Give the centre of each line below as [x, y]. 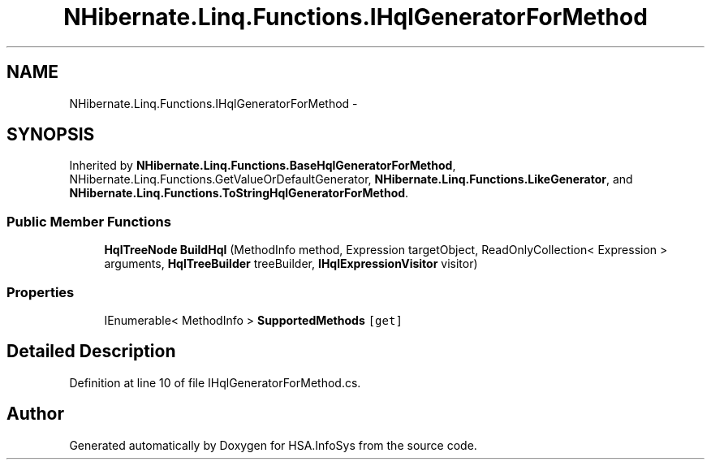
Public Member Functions [89, 221]
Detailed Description [91, 352]
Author [35, 414]
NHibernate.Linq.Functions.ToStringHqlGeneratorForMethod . [239, 193]
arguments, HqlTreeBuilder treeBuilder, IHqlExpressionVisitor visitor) [291, 264]
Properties [41, 292]
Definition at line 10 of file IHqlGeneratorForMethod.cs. [215, 382]
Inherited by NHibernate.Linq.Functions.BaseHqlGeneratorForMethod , [263, 166]
